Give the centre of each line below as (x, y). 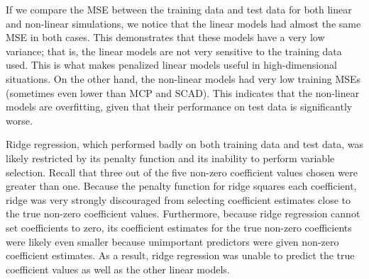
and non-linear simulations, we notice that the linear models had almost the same (183, 23)
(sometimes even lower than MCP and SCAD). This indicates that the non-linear (183, 92)
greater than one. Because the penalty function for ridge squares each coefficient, (181, 186)
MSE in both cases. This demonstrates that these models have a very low (165, 37)
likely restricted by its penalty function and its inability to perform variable (170, 158)
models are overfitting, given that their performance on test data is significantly (179, 107)
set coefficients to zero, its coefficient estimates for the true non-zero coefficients (179, 227)
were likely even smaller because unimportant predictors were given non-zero (172, 241)
